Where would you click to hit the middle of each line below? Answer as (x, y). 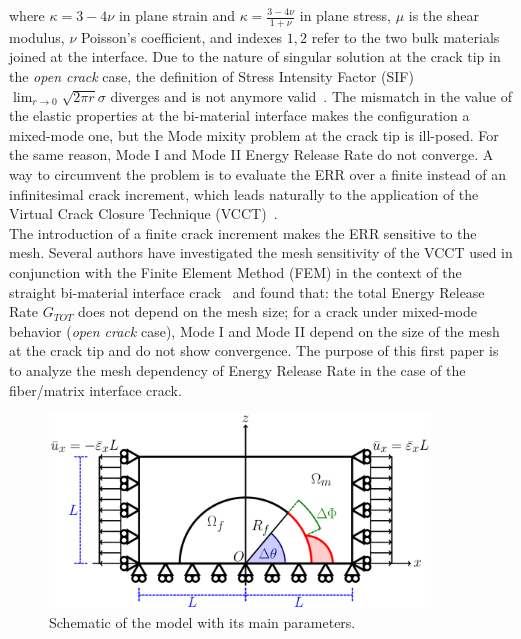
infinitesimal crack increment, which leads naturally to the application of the (244, 193)
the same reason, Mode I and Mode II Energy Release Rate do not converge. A (251, 154)
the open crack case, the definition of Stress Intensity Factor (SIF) (211, 76)
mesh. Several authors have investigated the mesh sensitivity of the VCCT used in (261, 252)
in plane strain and (176, 15)
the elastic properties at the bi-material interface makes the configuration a (239, 115)
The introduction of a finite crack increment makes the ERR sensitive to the (243, 232)
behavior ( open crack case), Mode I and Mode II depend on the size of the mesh (254, 330)
